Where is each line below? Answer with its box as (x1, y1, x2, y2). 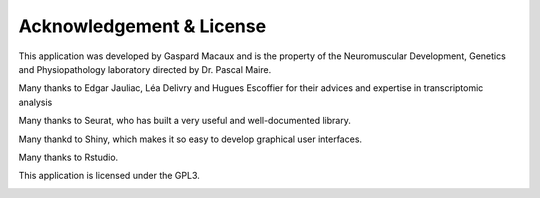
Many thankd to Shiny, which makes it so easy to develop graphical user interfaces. (18, 133, 363, 145)
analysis (18, 96, 53, 108)
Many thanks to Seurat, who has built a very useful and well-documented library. (18, 115, 352, 127)
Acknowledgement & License (18, 15, 267, 37)
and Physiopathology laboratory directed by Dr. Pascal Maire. (18, 63, 272, 75)
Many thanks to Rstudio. (18, 151, 119, 163)
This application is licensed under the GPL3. (18, 170, 200, 182)
